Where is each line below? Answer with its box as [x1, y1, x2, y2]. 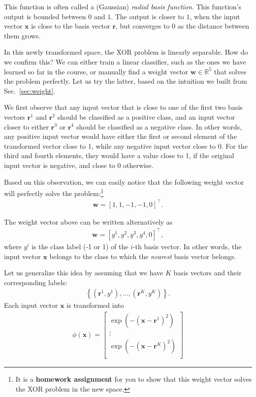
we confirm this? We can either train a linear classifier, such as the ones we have [4, 56, 246, 66]
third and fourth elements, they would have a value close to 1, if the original [4, 150, 234, 161]
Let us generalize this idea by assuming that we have [4, 267, 163, 278]
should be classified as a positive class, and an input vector [57, 111, 235, 122]
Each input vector [4, 300, 58, 310]
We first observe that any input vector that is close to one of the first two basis [4, 102, 243, 112]
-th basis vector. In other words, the [132, 241, 242, 251]
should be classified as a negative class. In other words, [76, 121, 242, 132]
